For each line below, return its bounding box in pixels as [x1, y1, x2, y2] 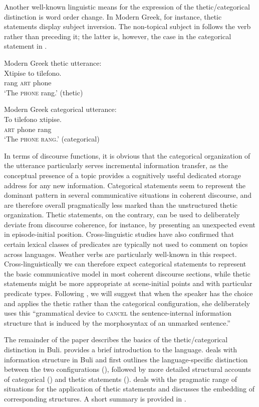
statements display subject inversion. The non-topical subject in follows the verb [4, 21, 251, 32]
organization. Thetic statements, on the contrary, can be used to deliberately [4, 209, 240, 220]
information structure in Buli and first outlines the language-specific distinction [4, 354, 248, 364]
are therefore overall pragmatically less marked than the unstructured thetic [4, 199, 238, 210]
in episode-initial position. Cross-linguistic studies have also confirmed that [4, 229, 234, 239]
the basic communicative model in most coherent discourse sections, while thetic [4, 268, 250, 279]
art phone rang [4, 123, 52, 134]
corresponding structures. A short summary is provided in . [4, 393, 186, 403]
